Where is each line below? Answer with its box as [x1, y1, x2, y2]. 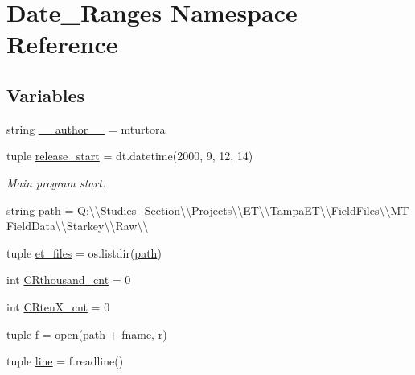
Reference [6, 27, 118, 60]
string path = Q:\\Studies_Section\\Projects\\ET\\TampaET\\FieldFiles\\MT [6, 201, 409, 218]
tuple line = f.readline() [6, 352, 124, 369]
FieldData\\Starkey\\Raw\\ [6, 217, 149, 234]
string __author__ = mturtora [6, 120, 166, 137]
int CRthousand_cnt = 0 [6, 271, 131, 288]
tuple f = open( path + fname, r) [6, 325, 167, 342]
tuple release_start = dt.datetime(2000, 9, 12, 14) [6, 147, 253, 164]
